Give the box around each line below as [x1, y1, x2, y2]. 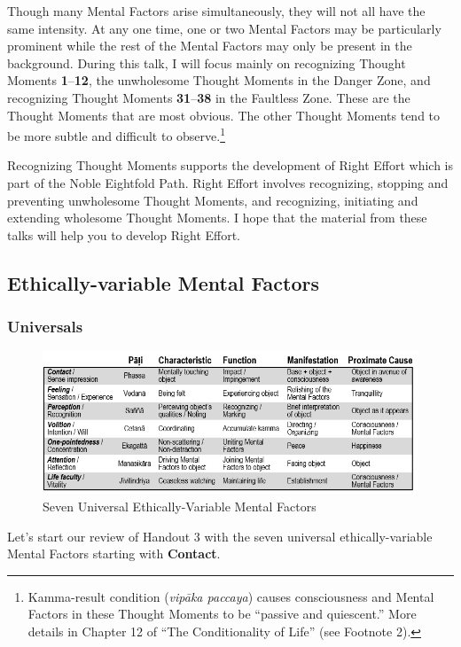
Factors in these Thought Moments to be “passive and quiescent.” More [27, 604, 417, 623]
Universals [7, 316, 83, 338]
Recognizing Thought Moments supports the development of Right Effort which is [7, 156, 454, 175]
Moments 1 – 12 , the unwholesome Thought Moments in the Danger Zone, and [7, 71, 431, 90]
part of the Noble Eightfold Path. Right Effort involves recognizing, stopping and [7, 174, 449, 191]
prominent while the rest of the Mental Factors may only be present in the [7, 36, 412, 55]
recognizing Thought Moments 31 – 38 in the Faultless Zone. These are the [7, 88, 410, 106]
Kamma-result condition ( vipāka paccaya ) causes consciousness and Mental [27, 587, 434, 605]
